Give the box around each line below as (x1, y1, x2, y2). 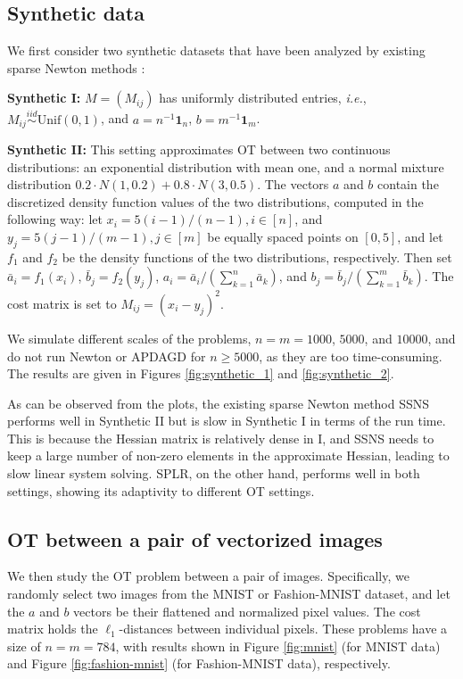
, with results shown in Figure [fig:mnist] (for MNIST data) (115, 636, 441, 655)
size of (7, 636, 41, 655)
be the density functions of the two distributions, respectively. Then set (62, 247, 452, 266)
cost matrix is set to (7, 294, 117, 312)
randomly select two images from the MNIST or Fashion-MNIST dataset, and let (7, 584, 451, 603)
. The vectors (257, 175, 329, 194)
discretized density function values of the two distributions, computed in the (7, 192, 424, 211)
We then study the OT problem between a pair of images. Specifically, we (7, 567, 409, 585)
